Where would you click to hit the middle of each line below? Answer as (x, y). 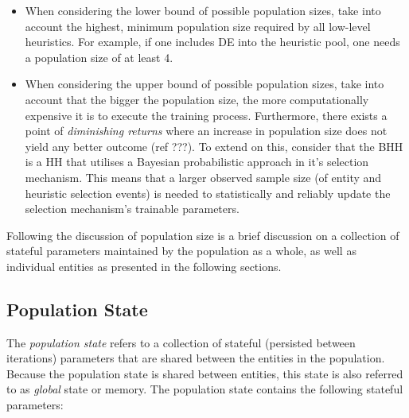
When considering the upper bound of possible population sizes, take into (204, 84)
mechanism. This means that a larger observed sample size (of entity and (203, 177)
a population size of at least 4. (99, 57)
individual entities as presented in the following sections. (144, 266)
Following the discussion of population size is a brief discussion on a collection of (203, 235)
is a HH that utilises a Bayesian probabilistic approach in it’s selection (197, 162)
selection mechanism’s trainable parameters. (132, 209)
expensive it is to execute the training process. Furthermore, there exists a (206, 115)
